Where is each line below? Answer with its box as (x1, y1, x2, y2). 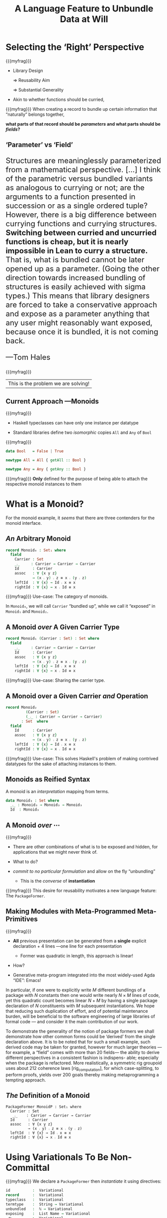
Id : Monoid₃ (10, 807, 39, 812)
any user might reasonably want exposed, (5, 318, 153, 328)
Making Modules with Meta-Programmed (5, 907, 136, 916)
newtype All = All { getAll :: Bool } (5, 458, 86, 463)
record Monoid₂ (5, 705, 37, 710)
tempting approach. (5, 1077, 46, 1083)
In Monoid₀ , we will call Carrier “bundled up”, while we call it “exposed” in (5, 603, 156, 609)
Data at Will (60, 13, 108, 25)
